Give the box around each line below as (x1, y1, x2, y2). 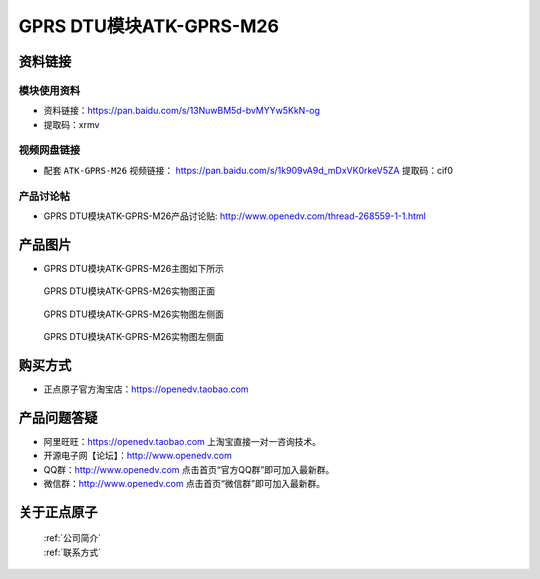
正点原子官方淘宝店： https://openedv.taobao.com (43, 383, 249, 395)
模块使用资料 (18, 83, 81, 97)
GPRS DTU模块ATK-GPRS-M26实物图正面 (43, 285, 215, 297)
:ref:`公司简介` (43, 532, 102, 544)
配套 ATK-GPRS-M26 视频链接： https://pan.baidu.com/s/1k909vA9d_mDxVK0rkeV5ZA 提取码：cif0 (43, 164, 454, 176)
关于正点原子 (18, 503, 98, 520)
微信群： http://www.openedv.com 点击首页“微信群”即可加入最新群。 (43, 478, 325, 490)
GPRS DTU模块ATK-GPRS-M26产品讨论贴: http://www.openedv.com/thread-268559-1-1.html (43, 210, 427, 222)
